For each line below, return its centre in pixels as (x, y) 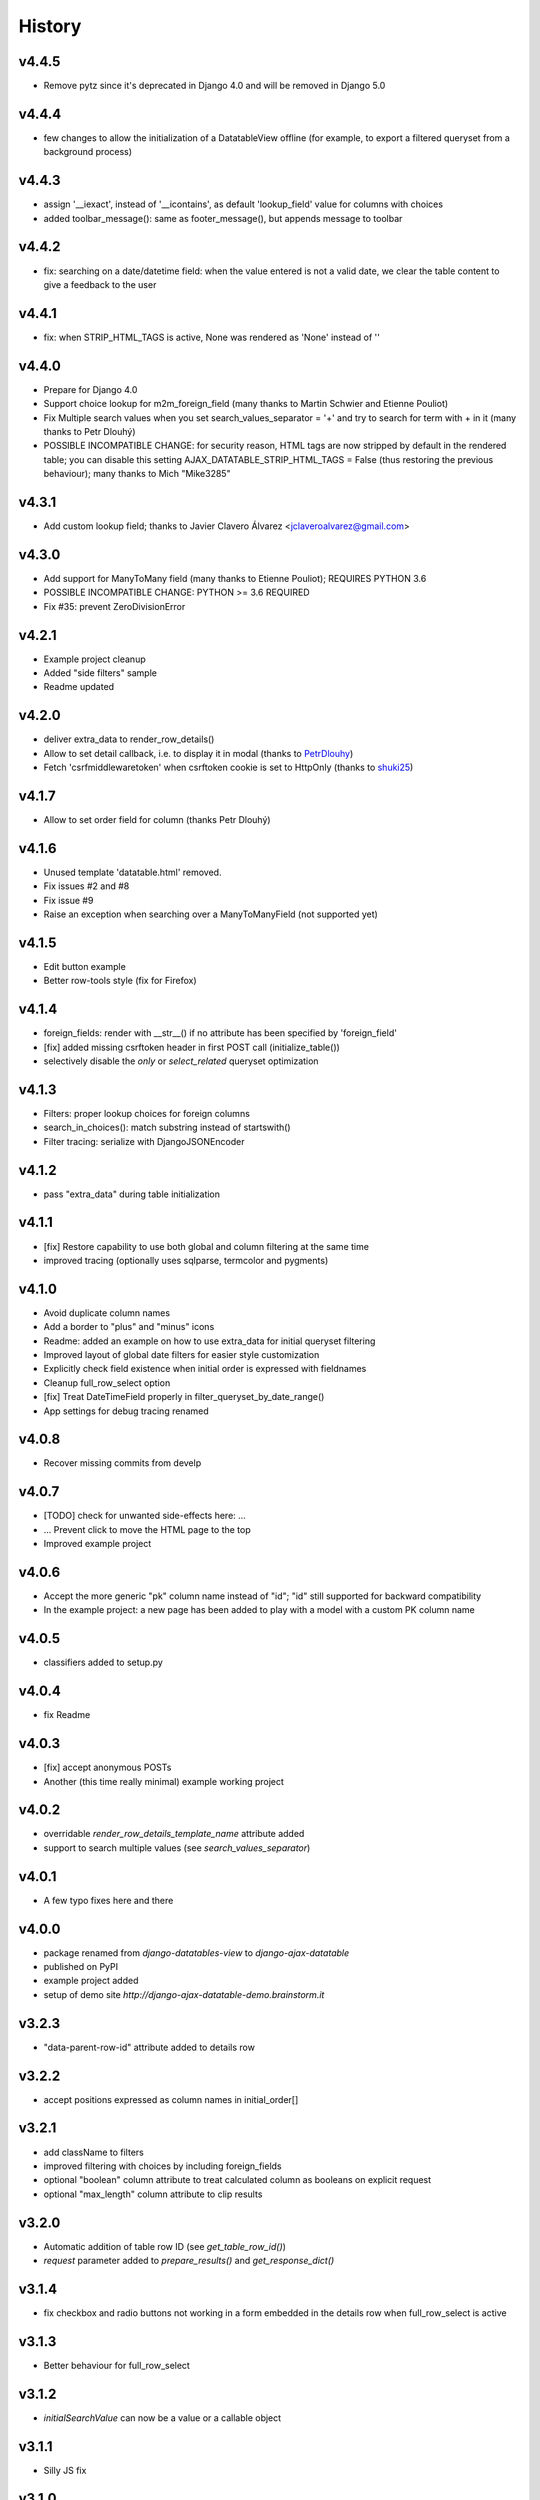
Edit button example (85, 966)
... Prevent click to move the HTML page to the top (147, 1529)
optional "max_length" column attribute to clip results (153, 2194)
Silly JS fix (65, 2470)
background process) (88, 152)
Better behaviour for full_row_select (116, 2365)
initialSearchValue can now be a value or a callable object (162, 2417)
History (50, 26)
